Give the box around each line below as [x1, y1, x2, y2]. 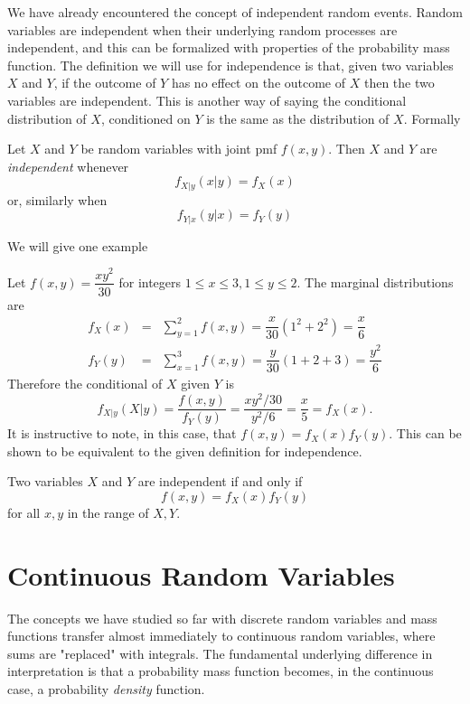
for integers [118, 272, 182, 291]
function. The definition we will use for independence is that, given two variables [7, 55, 454, 74]
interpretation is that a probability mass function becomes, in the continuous [7, 662, 434, 681]
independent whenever [7, 156, 129, 175]
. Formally [403, 108, 461, 127]
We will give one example [7, 236, 148, 255]
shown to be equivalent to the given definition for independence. [7, 441, 362, 460]
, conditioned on [100, 108, 191, 127]
